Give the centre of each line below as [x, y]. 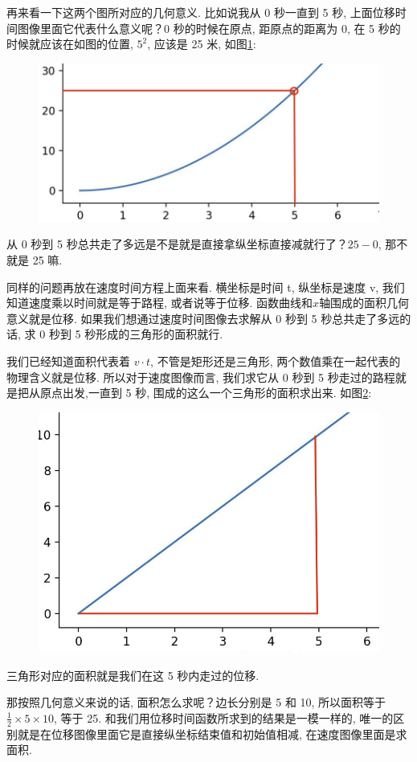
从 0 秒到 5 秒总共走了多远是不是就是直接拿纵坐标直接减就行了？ [177, 244]
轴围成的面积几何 [364, 303]
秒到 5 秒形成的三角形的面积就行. [136, 334]
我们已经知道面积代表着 [68, 361]
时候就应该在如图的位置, [70, 44]
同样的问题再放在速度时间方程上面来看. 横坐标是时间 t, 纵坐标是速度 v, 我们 [206, 287]
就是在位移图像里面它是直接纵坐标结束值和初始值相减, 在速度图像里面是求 [212, 733]
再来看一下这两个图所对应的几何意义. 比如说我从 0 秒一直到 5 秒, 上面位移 [201, 12]
